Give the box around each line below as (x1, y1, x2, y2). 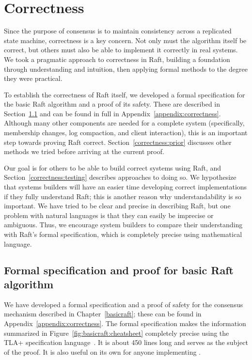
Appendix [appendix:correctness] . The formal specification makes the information (4, 318, 246, 328)
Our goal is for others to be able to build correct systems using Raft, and (4, 162, 221, 172)
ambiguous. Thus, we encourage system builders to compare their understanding (4, 219, 243, 230)
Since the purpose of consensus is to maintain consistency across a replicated (4, 26, 232, 36)
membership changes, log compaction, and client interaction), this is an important (4, 127, 248, 138)
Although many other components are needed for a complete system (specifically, (4, 118, 245, 128)
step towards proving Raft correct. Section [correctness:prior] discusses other (4, 137, 232, 147)
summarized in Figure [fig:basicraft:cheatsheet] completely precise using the (4, 328, 229, 338)
